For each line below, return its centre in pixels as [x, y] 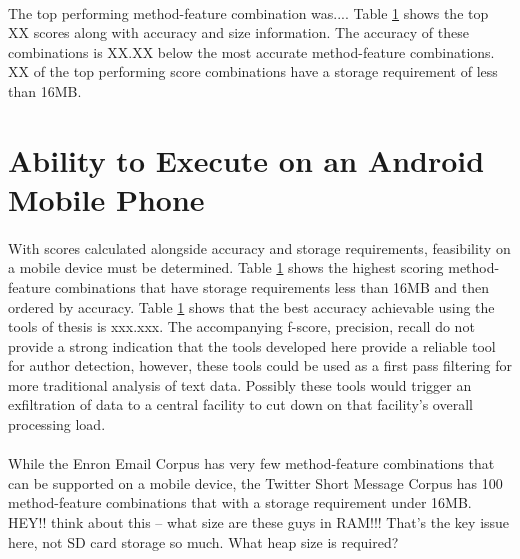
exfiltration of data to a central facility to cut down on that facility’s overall [240, 404]
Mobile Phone [106, 198]
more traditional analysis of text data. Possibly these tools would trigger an [240, 384]
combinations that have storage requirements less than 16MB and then [272, 286]
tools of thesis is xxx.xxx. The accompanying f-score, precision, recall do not [241, 326]
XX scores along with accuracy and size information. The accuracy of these [238, 32]
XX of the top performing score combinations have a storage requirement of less [253, 71]
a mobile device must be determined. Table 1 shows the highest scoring [226, 267]
